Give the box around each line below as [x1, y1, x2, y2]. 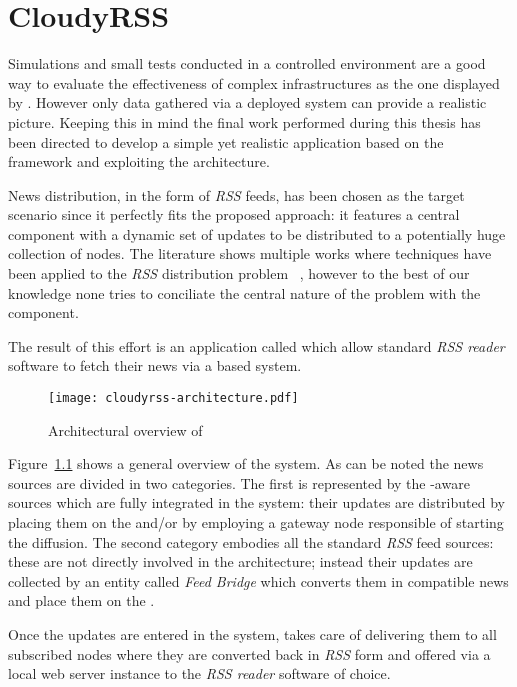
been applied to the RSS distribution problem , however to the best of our [8, 263, 470, 284]
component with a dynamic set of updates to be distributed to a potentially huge [8, 223, 506, 244]
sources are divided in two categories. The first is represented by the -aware [8, 472, 470, 493]
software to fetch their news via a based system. [8, 355, 302, 376]
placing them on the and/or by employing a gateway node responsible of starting [8, 512, 504, 533]
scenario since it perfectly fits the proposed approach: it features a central [8, 204, 460, 225]
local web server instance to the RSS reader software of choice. [8, 663, 391, 684]
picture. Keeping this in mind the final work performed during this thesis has [8, 111, 481, 132]
